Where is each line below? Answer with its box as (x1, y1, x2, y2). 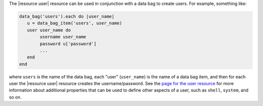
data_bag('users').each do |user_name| (19, 14, 114, 19)
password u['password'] (39, 41, 97, 46)
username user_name (39, 34, 86, 40)
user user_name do (27, 27, 71, 33)
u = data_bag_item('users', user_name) (27, 20, 122, 26)
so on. (9, 94, 22, 100)
